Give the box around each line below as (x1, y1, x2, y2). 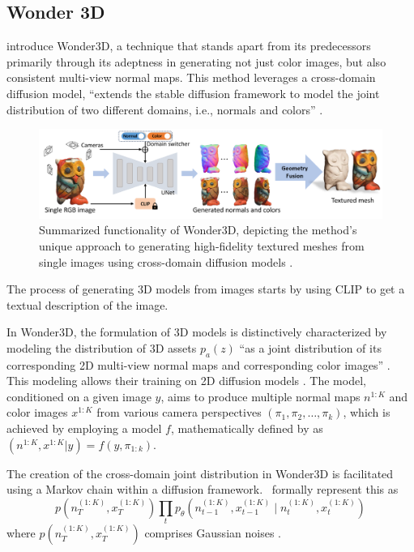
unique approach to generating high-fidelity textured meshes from (39, 237, 365, 254)
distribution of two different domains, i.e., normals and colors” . (6, 101, 323, 118)
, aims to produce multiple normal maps (160, 387, 361, 404)
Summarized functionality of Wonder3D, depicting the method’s (39, 221, 357, 238)
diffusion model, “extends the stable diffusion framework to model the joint (6, 84, 380, 101)
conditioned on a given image (6, 387, 152, 404)
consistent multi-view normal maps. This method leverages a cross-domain (6, 69, 376, 86)
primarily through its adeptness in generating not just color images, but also (6, 53, 386, 70)
